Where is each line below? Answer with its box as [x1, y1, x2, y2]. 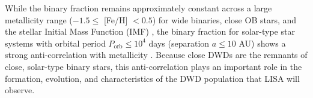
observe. [5, 84, 35, 96]
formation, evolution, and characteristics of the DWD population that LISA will [5, 72, 300, 84]
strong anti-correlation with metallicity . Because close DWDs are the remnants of [5, 48, 308, 61]
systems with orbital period [5, 36, 106, 49]
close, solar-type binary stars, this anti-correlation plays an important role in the [5, 60, 302, 72]
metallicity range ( [5, 13, 73, 26]
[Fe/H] [103, 13, 128, 26]
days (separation [148, 36, 210, 49]
